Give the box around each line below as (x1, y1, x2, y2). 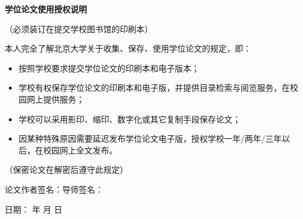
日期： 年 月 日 (5, 203, 62, 215)
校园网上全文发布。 (43, 143, 117, 156)
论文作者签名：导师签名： (5, 183, 103, 195)
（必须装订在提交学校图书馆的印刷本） (5, 22, 153, 35)
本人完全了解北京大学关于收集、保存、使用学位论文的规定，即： (5, 42, 251, 54)
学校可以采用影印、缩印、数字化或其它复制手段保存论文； (18, 112, 241, 125)
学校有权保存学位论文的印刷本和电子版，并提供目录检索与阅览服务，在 (18, 81, 290, 94)
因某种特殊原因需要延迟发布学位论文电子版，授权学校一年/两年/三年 (18, 132, 282, 145)
